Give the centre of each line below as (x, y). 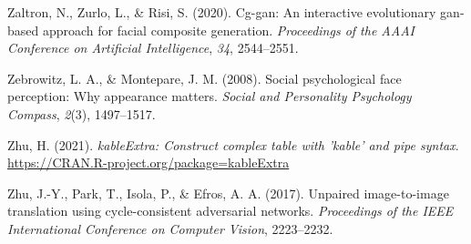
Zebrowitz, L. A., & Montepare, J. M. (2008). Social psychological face (205, 78)
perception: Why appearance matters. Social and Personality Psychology (210, 96)
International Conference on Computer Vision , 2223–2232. (170, 228)
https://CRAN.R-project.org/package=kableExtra (148, 163)
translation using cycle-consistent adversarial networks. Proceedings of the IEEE (230, 211)
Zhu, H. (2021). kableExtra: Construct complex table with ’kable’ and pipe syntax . (233, 144)
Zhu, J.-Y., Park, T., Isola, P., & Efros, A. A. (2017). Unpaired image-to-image (228, 193)
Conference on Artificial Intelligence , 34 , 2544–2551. (153, 48)
